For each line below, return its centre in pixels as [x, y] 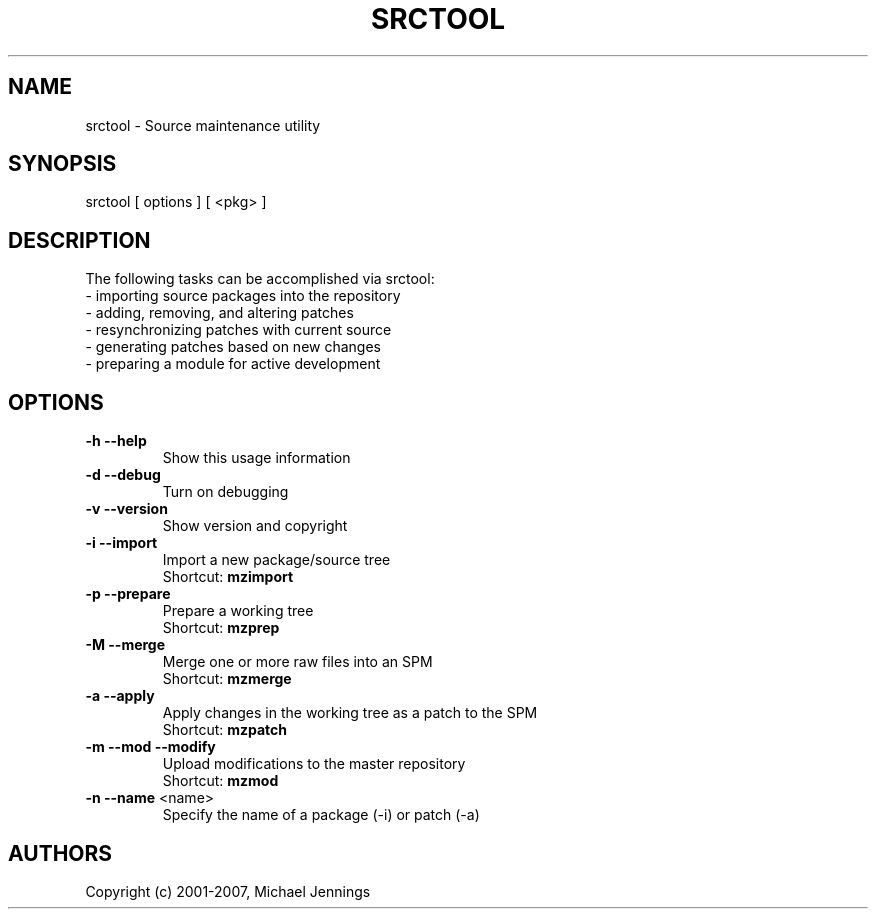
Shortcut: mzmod [220, 781]
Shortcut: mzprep [221, 628]
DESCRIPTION [79, 240]
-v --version [126, 509]
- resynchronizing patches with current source [238, 330]
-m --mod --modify [150, 747]
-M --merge [125, 645]
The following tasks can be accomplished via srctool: [260, 279]
